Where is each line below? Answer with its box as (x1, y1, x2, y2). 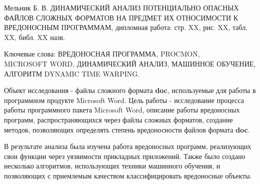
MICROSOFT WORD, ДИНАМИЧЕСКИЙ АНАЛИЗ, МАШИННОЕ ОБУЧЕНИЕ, (4, 58, 256, 68)
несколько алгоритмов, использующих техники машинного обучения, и (4, 160, 220, 171)
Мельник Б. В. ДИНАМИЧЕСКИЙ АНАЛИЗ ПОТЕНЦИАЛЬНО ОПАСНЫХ (4, 2, 239, 12)
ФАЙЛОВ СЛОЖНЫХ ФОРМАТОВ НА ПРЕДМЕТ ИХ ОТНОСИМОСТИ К (4, 12, 238, 22)
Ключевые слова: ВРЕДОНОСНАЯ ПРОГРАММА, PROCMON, (4, 48, 200, 59)
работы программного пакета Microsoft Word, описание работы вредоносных (4, 104, 240, 115)
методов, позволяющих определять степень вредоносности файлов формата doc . (4, 124, 250, 134)
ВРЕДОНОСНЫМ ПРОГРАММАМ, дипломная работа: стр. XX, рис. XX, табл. (4, 22, 248, 32)
